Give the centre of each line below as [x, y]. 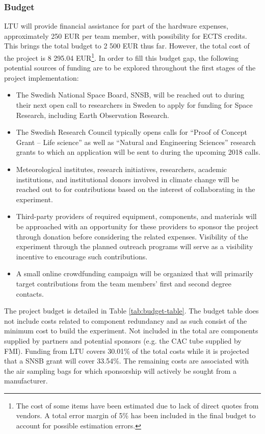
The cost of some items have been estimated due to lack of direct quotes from [137, 405]
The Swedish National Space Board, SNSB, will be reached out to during [130, 95]
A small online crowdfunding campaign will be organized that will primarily [135, 273]
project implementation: [42, 77]
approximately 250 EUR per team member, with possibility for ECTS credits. [126, 35]
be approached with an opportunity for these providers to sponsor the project [137, 226]
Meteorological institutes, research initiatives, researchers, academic [122, 169]
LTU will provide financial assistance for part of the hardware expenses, [116, 26]
